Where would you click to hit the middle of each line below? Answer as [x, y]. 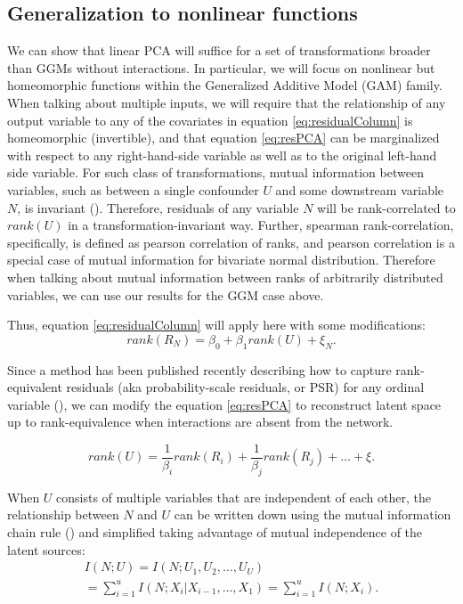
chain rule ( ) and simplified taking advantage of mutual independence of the [215, 531]
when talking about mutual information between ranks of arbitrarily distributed [225, 277]
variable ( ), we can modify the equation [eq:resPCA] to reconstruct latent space [224, 404]
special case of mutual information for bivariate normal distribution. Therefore [221, 260]
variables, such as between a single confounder [133, 189]
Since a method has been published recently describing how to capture [199, 369]
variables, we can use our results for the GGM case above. [166, 294]
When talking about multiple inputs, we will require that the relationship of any [227, 102]
